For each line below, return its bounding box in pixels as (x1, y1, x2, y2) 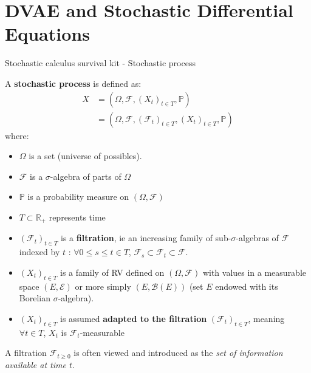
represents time (49, 210, 106, 223)
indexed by (19, 245, 60, 258)
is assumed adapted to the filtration (60, 312, 207, 324)
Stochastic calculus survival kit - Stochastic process (5, 56, 196, 69)
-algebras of (236, 231, 279, 244)
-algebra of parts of (50, 169, 121, 182)
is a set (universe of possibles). (29, 149, 142, 162)
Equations (5, 21, 90, 46)
